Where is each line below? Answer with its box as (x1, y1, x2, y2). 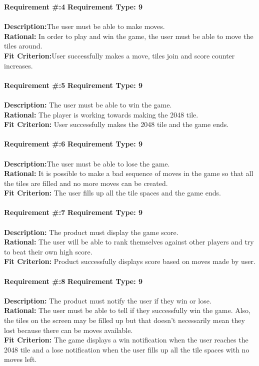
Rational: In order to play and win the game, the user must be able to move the (4, 30, 253, 41)
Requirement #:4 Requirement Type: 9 (4, 1, 143, 11)
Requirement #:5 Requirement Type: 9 (4, 79, 143, 90)
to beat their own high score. (4, 246, 92, 256)
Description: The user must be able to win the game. (4, 99, 172, 109)
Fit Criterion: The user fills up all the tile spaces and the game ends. (4, 187, 221, 198)
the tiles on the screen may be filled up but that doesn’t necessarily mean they (4, 315, 245, 325)
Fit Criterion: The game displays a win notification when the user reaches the (4, 334, 248, 345)
